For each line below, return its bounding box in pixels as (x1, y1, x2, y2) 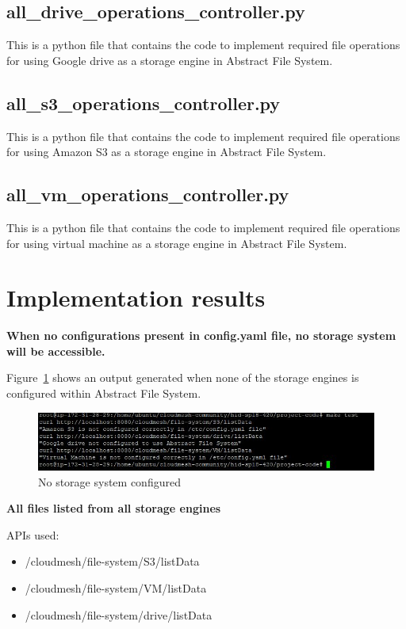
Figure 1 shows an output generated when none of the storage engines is (6, 369, 359, 386)
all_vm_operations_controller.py (6, 182, 289, 207)
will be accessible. (6, 342, 105, 359)
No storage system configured (38, 473, 181, 490)
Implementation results (6, 281, 266, 314)
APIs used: (6, 526, 59, 543)
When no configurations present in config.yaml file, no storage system (6, 327, 396, 344)
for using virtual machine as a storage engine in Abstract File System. (6, 234, 347, 251)
